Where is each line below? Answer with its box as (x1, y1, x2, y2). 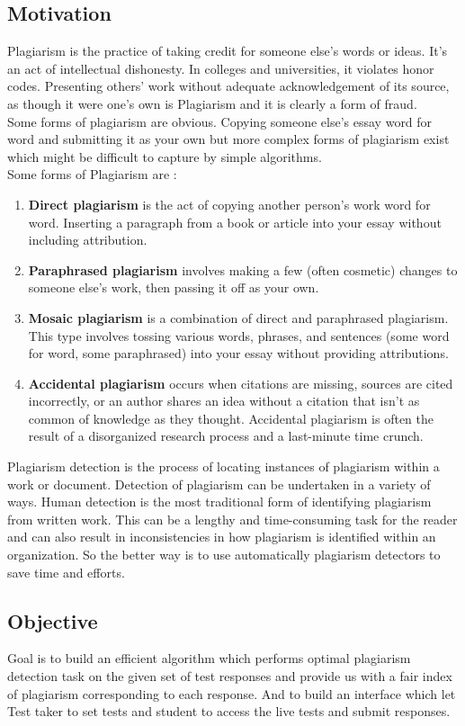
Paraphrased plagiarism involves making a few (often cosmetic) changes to (28, 260, 458, 279)
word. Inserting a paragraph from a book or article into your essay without (28, 212, 442, 231)
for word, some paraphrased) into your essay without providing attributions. (28, 344, 449, 363)
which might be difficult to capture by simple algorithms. (7, 147, 322, 166)
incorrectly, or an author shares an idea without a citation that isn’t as (28, 391, 420, 410)
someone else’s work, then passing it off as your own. (28, 278, 319, 297)
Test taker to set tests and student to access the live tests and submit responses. (7, 702, 451, 721)
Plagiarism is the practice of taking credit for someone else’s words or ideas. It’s (7, 41, 448, 60)
